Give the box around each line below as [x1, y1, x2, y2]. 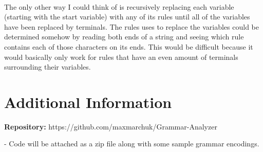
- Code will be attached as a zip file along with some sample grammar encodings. [4, 138, 259, 149]
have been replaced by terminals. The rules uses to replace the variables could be [4, 21, 259, 32]
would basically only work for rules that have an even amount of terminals [4, 51, 238, 62]
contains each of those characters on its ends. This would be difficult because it [4, 41, 253, 52]
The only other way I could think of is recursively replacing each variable [4, 1, 234, 12]
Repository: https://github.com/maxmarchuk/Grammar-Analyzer [4, 121, 217, 132]
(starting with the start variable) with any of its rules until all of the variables [4, 11, 250, 22]
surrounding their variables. [4, 61, 91, 72]
